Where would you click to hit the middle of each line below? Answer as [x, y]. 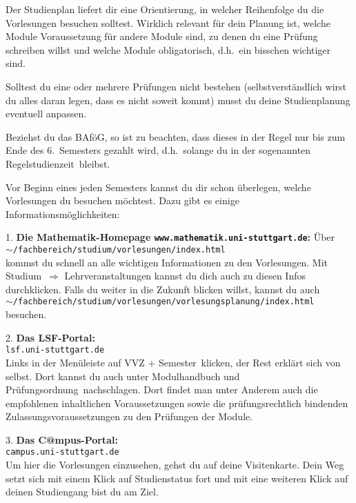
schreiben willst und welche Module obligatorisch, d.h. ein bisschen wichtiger [168, 49]
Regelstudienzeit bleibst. [58, 163]
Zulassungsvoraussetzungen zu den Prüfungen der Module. [129, 416]
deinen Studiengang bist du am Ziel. [82, 492]
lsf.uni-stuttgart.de [55, 350]
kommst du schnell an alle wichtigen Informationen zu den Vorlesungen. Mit [167, 262]
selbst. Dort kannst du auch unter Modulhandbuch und [123, 376]
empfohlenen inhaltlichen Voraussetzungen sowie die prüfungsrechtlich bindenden [177, 403]
